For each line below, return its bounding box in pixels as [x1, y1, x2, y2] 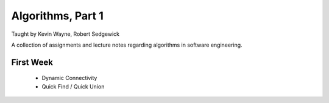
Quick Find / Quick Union [41, 82, 105, 90]
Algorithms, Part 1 [11, 9, 104, 22]
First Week [11, 57, 53, 67]
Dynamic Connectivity [41, 75, 97, 82]
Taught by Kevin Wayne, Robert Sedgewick [11, 30, 120, 38]
